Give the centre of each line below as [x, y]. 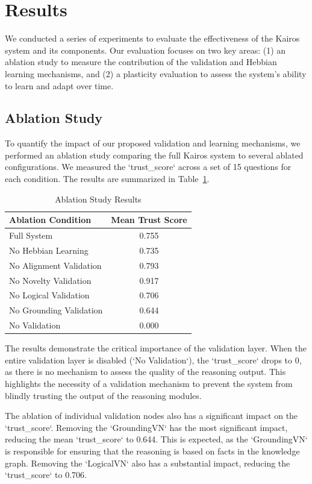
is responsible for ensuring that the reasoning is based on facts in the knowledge [152, 451]
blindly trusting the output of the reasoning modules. [103, 395]
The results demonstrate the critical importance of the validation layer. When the [156, 348]
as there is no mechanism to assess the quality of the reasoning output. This [145, 372]
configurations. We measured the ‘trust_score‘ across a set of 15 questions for [148, 167]
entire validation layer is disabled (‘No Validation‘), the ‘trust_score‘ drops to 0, [153, 360]
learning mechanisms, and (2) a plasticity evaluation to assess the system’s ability [156, 73]
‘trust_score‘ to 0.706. [46, 475]
